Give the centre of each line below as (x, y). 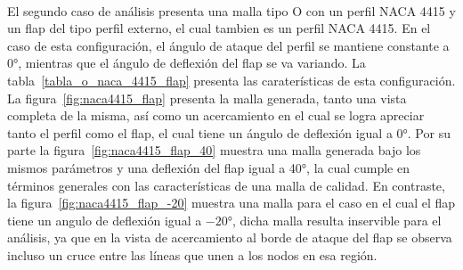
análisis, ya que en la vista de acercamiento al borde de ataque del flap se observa (230, 237)
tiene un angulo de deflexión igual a (105, 220)
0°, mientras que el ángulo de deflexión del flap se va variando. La (187, 63)
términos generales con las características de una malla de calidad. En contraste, (226, 185)
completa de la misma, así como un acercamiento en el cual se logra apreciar (216, 115)
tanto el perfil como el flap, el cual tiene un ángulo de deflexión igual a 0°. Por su (229, 132)
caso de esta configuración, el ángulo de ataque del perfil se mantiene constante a (228, 45)
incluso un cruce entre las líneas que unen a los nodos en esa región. (192, 254)
